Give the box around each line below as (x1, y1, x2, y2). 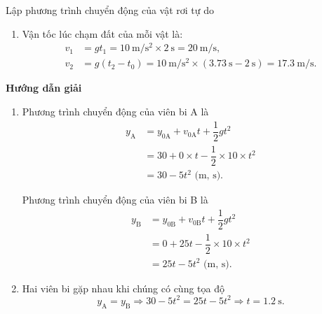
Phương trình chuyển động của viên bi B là (22, 192, 208, 207)
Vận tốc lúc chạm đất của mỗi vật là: (22, 26, 183, 41)
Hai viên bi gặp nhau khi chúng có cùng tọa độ (22, 280, 224, 295)
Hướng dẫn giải (6, 80, 82, 95)
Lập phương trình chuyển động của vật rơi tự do (6, 3, 215, 17)
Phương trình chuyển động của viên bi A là (22, 104, 209, 118)
